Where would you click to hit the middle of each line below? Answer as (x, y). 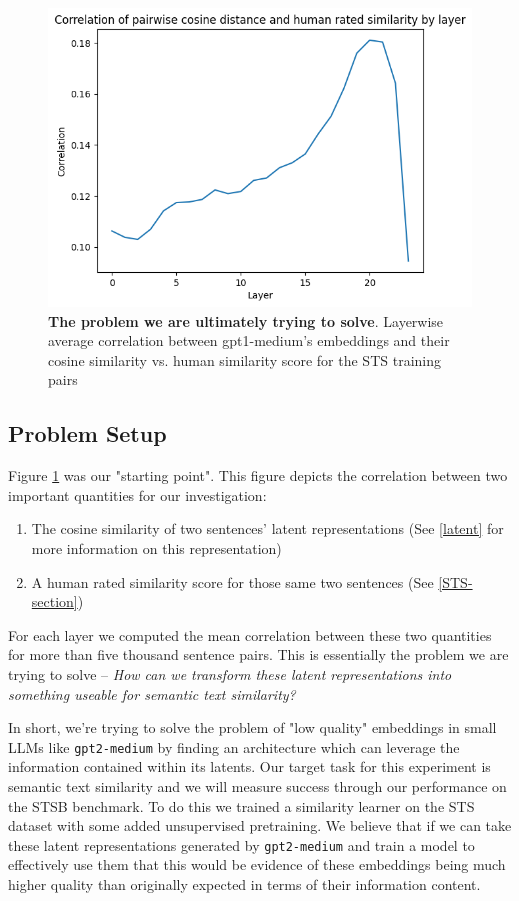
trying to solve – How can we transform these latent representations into (230, 674)
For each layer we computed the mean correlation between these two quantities (250, 634)
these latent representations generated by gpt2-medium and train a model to (241, 844)
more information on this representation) (156, 548)
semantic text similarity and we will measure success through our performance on (257, 786)
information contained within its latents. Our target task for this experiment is (249, 766)
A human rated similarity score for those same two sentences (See (232, 581)
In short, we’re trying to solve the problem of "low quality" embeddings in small (252, 727)
